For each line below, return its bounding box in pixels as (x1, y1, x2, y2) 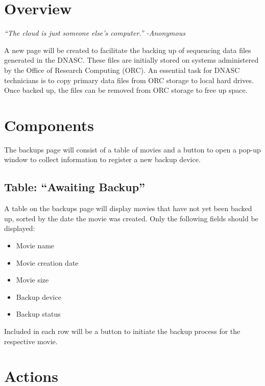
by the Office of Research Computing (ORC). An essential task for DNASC (4, 64, 240, 75)
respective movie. (4, 336, 58, 346)
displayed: (4, 223, 35, 234)
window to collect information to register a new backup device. (4, 154, 201, 165)
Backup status (16, 308, 61, 319)
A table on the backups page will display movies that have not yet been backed (4, 203, 252, 214)
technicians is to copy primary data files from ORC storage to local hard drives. (4, 74, 254, 85)
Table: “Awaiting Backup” (4, 179, 146, 195)
